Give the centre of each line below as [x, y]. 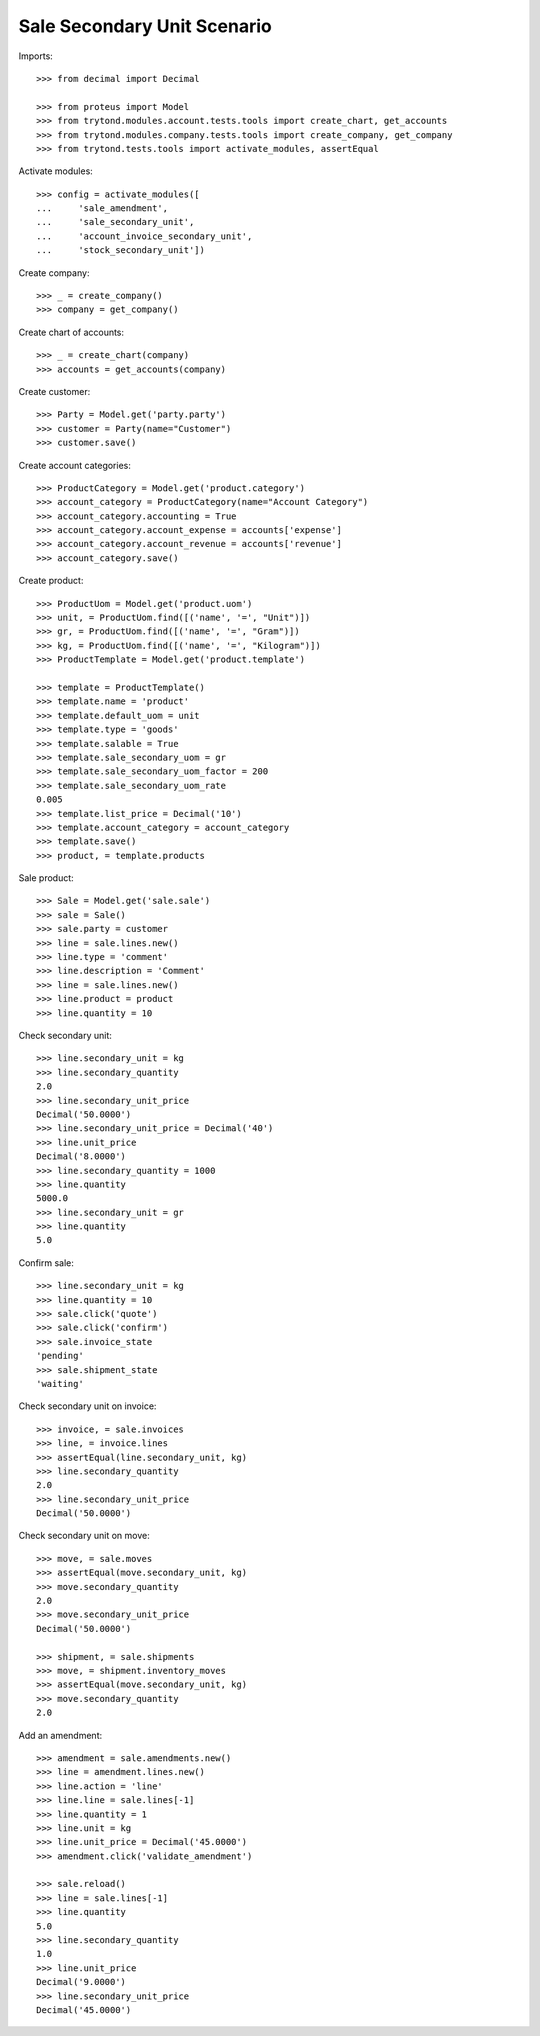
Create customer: [54, 391]
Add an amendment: [60, 1735]
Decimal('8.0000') [81, 1156]
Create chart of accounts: [71, 332]
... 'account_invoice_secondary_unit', [144, 236]
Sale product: [46, 878]
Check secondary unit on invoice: [87, 1406]
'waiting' [60, 1383]
